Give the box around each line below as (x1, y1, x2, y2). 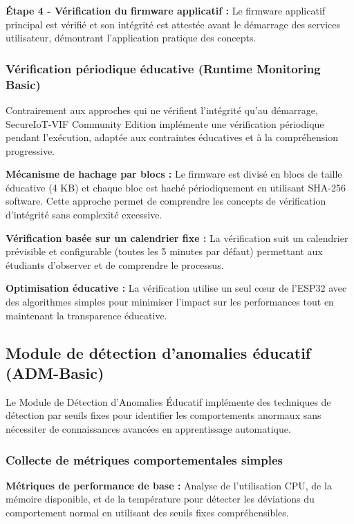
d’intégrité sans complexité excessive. (6, 207, 162, 222)
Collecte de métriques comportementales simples (6, 451, 283, 468)
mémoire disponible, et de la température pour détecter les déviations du (6, 492, 315, 506)
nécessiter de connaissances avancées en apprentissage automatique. (6, 422, 291, 436)
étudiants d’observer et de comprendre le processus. (6, 257, 224, 272)
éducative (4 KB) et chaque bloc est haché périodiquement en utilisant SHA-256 (6, 180, 346, 194)
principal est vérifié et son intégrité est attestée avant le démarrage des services (6, 17, 341, 31)
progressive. (6, 143, 55, 158)
